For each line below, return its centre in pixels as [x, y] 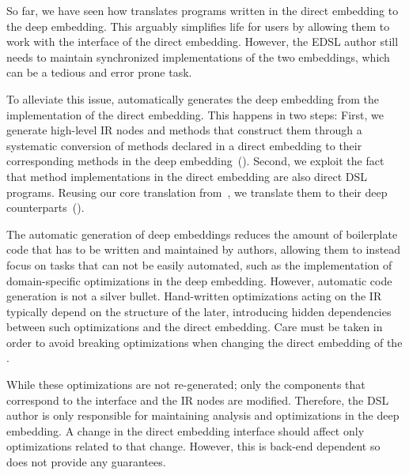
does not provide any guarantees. [86, 462]
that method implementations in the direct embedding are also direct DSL [187, 176]
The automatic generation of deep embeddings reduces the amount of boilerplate [202, 234]
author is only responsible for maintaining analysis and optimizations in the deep [203, 415]
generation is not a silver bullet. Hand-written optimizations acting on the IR [194, 296]
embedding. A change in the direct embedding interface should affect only [186, 430]
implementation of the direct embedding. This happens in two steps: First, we [195, 114]
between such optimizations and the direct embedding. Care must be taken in [195, 327]
